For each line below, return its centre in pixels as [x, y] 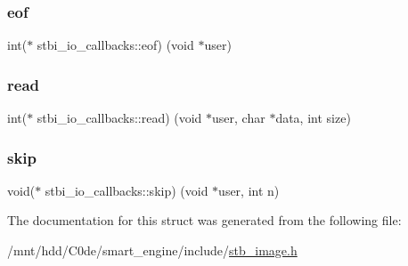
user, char [239, 118]
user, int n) [249, 190]
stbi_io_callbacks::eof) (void [115, 45]
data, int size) [313, 118]
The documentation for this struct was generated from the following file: [204, 220]
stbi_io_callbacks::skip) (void [126, 190]
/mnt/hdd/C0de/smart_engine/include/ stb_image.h [152, 250]
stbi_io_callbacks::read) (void [119, 118]
